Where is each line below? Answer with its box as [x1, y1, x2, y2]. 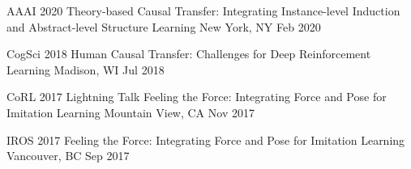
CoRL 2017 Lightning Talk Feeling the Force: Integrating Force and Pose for [6, 88, 387, 105]
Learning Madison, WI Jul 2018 [6, 61, 165, 78]
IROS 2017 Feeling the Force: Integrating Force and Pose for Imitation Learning [6, 131, 405, 148]
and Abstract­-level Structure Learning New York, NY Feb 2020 [6, 18, 321, 35]
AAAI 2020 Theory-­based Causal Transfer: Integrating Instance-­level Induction [6, 2, 400, 19]
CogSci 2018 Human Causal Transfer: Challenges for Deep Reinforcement [6, 45, 371, 62]
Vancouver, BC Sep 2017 [6, 147, 130, 164]
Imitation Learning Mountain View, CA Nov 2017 [6, 104, 255, 120]
